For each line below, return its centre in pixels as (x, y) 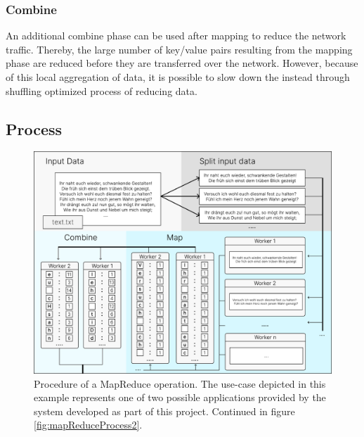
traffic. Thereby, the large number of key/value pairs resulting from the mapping (179, 49)
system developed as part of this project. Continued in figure (164, 411)
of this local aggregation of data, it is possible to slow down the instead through (178, 77)
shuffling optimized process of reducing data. (102, 90)
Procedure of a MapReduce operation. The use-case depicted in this (180, 383)
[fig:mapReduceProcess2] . (88, 425)
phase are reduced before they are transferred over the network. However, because (182, 63)
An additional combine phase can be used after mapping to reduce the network (176, 36)
